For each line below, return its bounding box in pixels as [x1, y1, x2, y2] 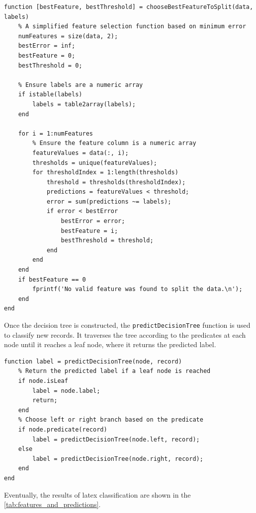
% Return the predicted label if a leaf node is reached [18, 367, 211, 375]
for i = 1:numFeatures [18, 130, 93, 137]
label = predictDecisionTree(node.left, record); [32, 436, 200, 443]
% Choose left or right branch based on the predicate [18, 416, 203, 424]
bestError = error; [61, 218, 125, 225]
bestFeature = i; [61, 227, 118, 234]
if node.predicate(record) [18, 426, 107, 433]
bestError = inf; [18, 42, 76, 50]
